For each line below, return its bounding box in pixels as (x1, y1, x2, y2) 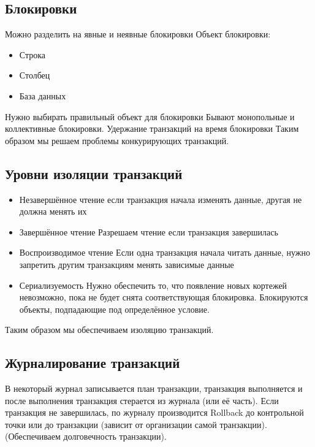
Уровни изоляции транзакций (5, 164, 183, 183)
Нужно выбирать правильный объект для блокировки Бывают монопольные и (5, 110, 295, 123)
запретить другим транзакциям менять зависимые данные (19, 258, 234, 270)
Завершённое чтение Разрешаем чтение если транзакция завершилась (19, 225, 278, 238)
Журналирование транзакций (5, 353, 180, 372)
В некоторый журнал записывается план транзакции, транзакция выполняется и (5, 382, 303, 395)
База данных (19, 89, 66, 102)
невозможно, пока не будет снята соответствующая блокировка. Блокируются (19, 291, 308, 304)
